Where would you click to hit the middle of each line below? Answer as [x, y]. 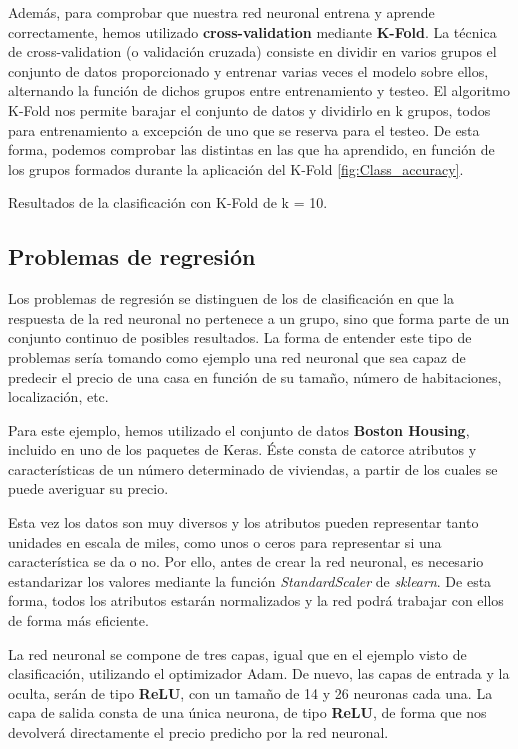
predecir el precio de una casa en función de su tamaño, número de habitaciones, [255, 376]
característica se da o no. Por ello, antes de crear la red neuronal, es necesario [246, 561]
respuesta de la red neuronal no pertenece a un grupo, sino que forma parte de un [259, 317]
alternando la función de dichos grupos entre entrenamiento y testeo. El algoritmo [259, 90]
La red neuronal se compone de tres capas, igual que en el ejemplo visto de [237, 653]
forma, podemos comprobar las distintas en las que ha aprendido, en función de [251, 149]
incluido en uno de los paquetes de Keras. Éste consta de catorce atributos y [242, 449]
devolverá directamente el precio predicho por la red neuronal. [198, 732]
